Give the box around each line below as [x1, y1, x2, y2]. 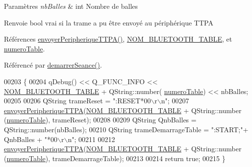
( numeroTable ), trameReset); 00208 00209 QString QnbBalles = [4, 115, 197, 125]
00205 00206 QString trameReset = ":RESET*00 [4, 95, 151, 106]
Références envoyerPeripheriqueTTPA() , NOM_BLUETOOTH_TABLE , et [4, 34, 232, 44]
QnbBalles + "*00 [4, 134, 57, 144]
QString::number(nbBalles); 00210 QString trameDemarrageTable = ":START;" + [4, 124, 249, 134]
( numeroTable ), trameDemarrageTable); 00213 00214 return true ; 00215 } [4, 153, 226, 163]
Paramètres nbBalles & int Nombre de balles [4, 1, 138, 11]
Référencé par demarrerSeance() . [4, 60, 102, 70]
